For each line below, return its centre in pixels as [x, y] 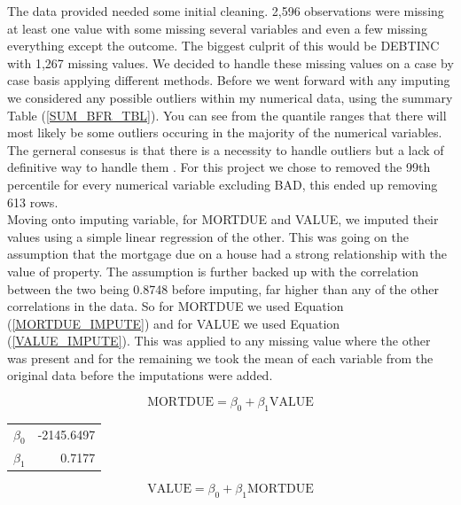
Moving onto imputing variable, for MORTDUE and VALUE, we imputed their [223, 219]
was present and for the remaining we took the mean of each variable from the [220, 357]
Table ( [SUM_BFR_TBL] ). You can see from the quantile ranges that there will [227, 115]
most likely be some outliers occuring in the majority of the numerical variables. [225, 132]
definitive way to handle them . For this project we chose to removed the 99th [219, 167]
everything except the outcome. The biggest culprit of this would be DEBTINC [223, 46]
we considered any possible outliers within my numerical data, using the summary [230, 97]
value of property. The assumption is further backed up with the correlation [213, 271]
